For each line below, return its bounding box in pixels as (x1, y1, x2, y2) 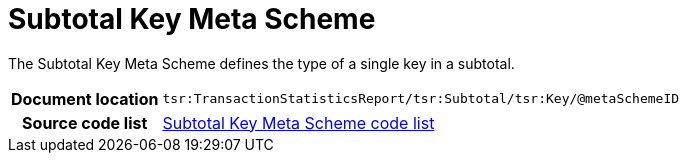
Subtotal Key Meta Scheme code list (162, 112, 435, 133)
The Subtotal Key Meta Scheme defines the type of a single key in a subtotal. (8, 54, 515, 72)
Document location (11, 88, 159, 109)
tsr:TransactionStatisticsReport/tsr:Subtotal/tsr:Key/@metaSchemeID (162, 91, 680, 107)
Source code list (22, 112, 148, 133)
